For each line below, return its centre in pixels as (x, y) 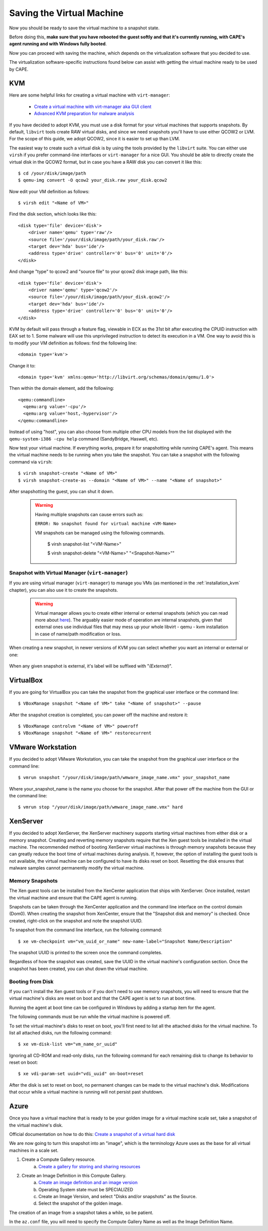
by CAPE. (19, 69)
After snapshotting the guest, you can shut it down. (62, 491)
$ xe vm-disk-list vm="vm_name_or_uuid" (68, 1044)
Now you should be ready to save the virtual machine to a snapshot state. (84, 28)
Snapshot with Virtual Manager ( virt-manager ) (68, 573)
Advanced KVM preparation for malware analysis (84, 113)
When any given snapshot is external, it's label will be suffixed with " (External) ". (91, 666)
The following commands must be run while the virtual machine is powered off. (90, 1017)
